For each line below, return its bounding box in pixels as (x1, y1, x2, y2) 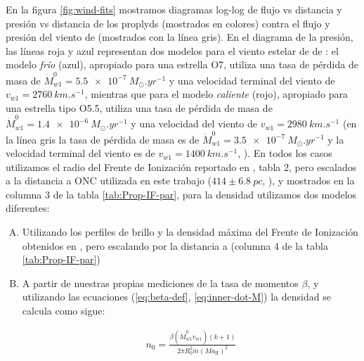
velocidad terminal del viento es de (6, 146, 155, 160)
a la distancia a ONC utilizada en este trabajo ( (6, 173, 212, 188)
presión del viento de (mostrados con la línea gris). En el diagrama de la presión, (6, 30, 353, 44)
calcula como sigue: (22, 303, 105, 318)
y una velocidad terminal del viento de (169, 72, 335, 87)
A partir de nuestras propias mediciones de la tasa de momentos (22, 275, 299, 290)
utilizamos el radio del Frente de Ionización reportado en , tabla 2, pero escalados (6, 159, 357, 174)
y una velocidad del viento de (131, 116, 257, 131)
